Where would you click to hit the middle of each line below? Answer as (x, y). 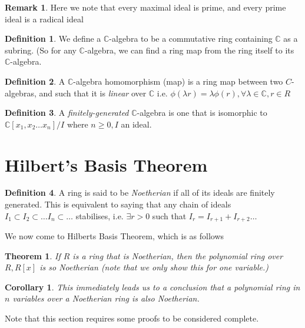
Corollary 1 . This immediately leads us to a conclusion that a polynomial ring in (152, 287)
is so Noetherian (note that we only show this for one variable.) (154, 267)
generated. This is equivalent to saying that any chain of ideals (118, 204)
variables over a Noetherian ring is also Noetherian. (106, 298)
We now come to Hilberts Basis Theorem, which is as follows (115, 236)
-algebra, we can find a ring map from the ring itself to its (189, 50)
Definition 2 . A (35, 81)
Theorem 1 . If (33, 255)
